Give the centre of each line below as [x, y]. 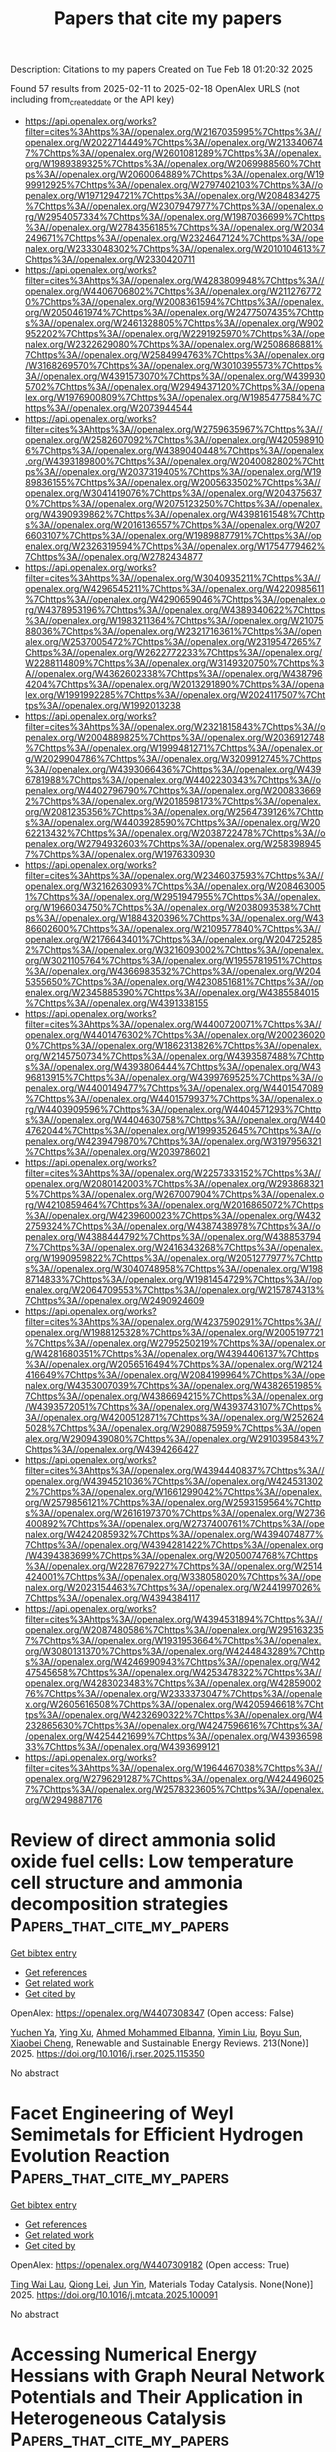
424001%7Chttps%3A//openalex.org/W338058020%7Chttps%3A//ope [173, 1576]
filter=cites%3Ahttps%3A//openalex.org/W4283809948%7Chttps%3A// [174, 280]
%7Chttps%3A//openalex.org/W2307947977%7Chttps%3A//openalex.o [174, 206]
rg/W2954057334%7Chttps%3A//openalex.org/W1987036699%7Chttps [174, 216]
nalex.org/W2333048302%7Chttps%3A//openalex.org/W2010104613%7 [175, 248]
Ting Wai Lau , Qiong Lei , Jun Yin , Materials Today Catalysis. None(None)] [162, 2284]
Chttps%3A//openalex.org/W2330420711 [109, 259]
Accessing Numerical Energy [134, 2354]
